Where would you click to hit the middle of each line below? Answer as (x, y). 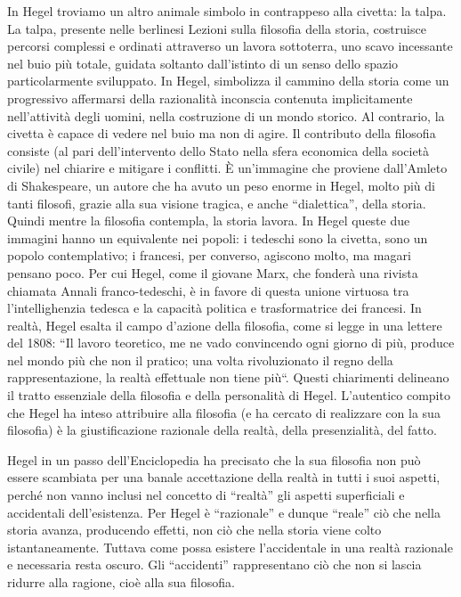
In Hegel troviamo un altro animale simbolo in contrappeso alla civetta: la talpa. (227, 11)
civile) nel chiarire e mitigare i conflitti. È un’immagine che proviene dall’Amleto (227, 168)
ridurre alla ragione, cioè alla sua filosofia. (121, 582)
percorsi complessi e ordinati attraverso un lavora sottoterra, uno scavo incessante (230, 46)
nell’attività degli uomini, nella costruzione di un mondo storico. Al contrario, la (226, 115)
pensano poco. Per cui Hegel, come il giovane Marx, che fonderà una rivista (213, 272)
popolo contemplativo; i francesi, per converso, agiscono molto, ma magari (209, 255)
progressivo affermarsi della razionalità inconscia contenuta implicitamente (210, 98)
